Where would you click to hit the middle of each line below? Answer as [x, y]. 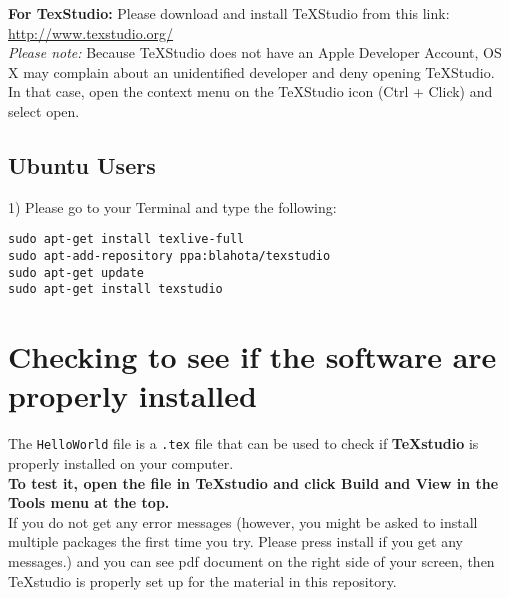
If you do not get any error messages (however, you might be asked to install [243, 521]
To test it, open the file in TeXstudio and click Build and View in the [253, 482]
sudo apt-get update [76, 272]
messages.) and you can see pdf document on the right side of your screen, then [251, 560]
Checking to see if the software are [252, 356]
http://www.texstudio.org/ [91, 32]
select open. [44, 110]
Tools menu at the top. [89, 502]
